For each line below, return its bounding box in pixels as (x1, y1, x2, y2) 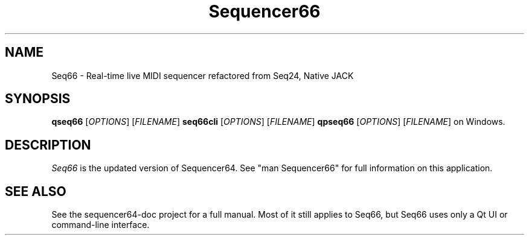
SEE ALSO (5, 183, 66, 199)
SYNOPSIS (5, 91, 71, 107)
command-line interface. (51, 219, 150, 230)
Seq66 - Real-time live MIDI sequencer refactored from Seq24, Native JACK (51, 70, 354, 81)
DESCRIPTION (5, 137, 91, 153)
